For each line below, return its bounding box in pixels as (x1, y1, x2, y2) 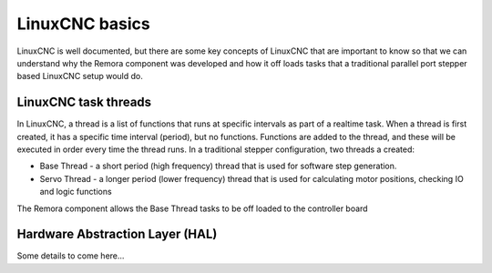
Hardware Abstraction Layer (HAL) (16, 227, 218, 242)
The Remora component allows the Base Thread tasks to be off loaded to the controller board (16, 203, 368, 214)
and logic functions (39, 187, 113, 197)
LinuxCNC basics (16, 14, 150, 34)
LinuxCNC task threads (16, 95, 152, 110)
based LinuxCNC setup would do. (16, 71, 143, 82)
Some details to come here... (16, 250, 125, 261)
